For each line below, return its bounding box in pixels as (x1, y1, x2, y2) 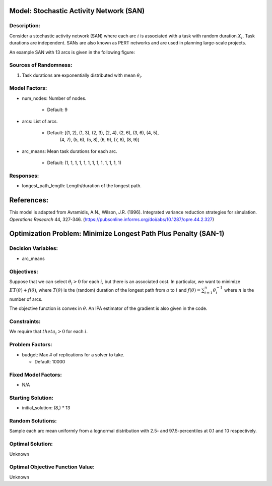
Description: (9, 22, 40, 29)
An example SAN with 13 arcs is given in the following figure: (9, 49, 135, 55)
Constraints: (9, 318, 41, 325)
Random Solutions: (9, 417, 57, 424)
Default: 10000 (34, 358, 65, 364)
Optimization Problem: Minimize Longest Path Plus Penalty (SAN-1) (9, 230, 225, 238)
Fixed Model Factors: (9, 371, 62, 378)
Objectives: (9, 268, 39, 275)
